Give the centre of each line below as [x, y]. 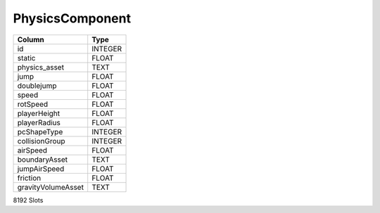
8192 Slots [28, 200]
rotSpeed [33, 104]
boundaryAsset [43, 160]
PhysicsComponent [72, 18]
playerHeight [39, 113]
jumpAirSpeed [41, 169]
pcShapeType [40, 131]
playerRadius [39, 122]
